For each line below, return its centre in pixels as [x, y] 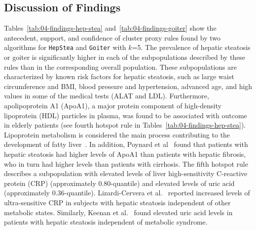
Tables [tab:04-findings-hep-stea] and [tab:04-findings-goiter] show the [110, 28]
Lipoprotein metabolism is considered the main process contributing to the [117, 134]
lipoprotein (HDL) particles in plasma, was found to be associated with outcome [126, 115]
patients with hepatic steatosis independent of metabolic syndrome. [106, 222]
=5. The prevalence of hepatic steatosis [191, 47]
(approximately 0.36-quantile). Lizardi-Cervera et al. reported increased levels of [127, 193]
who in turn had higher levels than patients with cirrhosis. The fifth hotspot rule [126, 163]
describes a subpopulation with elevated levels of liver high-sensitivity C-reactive [126, 173]
